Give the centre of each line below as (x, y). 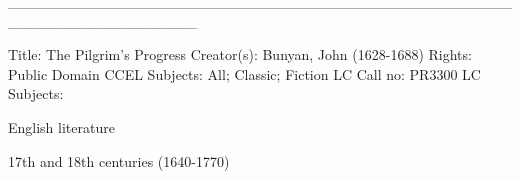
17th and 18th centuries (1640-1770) (119, 160)
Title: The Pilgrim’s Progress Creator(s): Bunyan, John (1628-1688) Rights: (240, 54)
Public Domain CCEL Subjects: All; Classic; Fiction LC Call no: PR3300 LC (244, 73)
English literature (61, 126)
